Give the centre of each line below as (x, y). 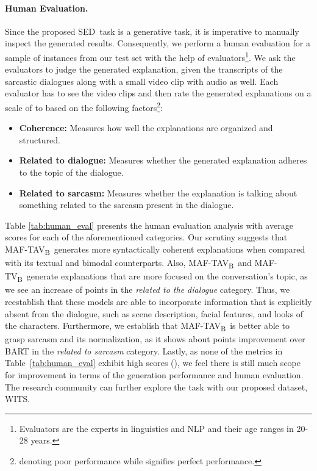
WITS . (18, 399)
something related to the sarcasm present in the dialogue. (126, 205)
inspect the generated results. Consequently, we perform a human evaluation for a (158, 43)
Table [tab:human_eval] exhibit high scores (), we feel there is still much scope (153, 363)
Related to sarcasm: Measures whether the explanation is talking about (158, 192)
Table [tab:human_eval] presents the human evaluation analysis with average (149, 225)
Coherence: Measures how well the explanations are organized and (146, 128)
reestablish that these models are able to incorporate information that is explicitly (158, 301)
